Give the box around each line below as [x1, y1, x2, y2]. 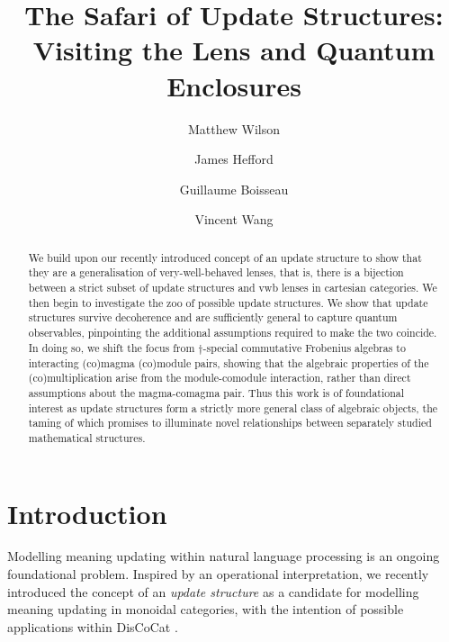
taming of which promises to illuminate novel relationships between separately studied [28, 415, 432, 430]
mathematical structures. [28, 430, 146, 445]
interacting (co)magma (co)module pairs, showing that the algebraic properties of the [28, 355, 429, 370]
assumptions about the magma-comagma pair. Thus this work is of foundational [28, 384, 405, 400]
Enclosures [166, 67, 301, 104]
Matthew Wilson [188, 119, 280, 138]
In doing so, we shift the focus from [28, 339, 195, 355]
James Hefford [194, 149, 274, 168]
